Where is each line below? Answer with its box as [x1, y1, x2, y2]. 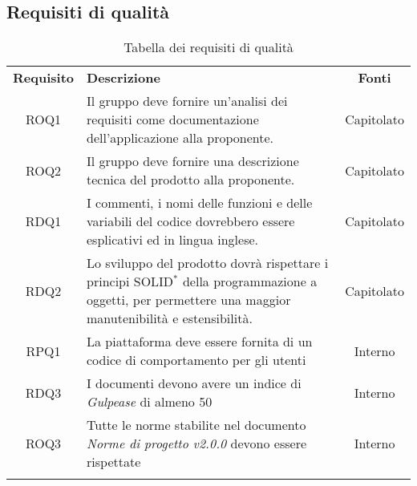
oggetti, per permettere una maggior [87, 290, 291, 310]
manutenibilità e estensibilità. [87, 309, 253, 328]
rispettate [87, 452, 141, 472]
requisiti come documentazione [87, 110, 259, 129]
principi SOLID [87, 272, 174, 291]
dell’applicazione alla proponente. [87, 128, 273, 148]
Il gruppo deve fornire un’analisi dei [87, 91, 288, 111]
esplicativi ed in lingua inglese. [87, 230, 258, 249]
